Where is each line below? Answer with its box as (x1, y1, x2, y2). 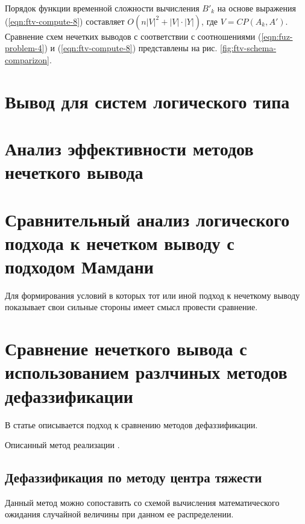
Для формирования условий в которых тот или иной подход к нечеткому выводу (5, 289, 300, 301)
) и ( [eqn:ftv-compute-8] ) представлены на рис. (44, 42, 218, 54)
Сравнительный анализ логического (5, 207, 290, 231)
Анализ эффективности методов (5, 136, 254, 160)
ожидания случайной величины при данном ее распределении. (5, 508, 234, 520)
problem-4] (5, 42, 45, 54)
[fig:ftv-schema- (220, 42, 277, 54)
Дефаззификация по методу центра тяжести (5, 468, 262, 487)
